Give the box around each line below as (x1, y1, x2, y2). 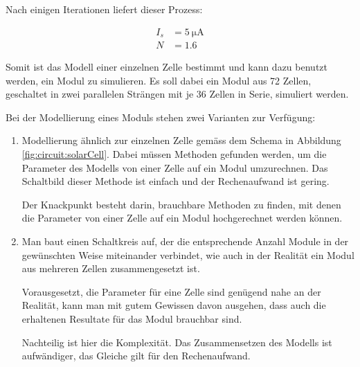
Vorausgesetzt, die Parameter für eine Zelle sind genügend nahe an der (21, 284, 321, 298)
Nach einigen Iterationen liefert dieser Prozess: (6, 2, 203, 16)
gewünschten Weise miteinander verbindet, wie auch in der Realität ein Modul (21, 247, 354, 262)
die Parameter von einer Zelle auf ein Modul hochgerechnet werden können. (21, 211, 343, 225)
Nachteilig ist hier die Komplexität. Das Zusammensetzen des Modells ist (21, 334, 332, 349)
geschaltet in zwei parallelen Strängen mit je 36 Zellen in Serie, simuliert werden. (6, 87, 349, 101)
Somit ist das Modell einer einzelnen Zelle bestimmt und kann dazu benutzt (6, 60, 327, 74)
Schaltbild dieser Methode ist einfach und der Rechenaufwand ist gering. (21, 174, 330, 188)
